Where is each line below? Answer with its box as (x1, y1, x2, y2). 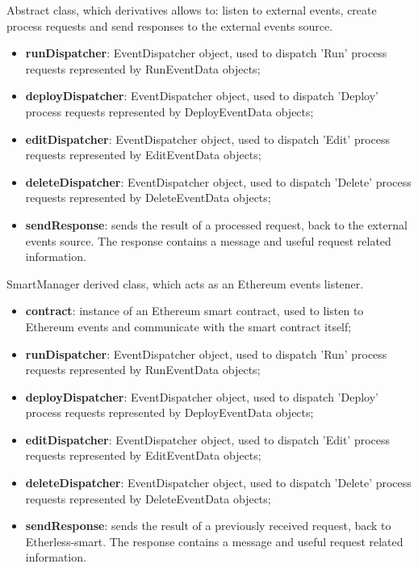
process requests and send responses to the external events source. (6, 17, 333, 34)
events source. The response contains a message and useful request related (25, 232, 391, 249)
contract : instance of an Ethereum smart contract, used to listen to (25, 302, 364, 319)
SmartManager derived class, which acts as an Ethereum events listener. (6, 275, 364, 292)
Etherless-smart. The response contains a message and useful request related (25, 532, 403, 549)
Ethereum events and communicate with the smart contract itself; (25, 318, 352, 334)
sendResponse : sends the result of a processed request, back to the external (25, 216, 408, 233)
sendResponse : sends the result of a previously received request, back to (25, 517, 391, 534)
